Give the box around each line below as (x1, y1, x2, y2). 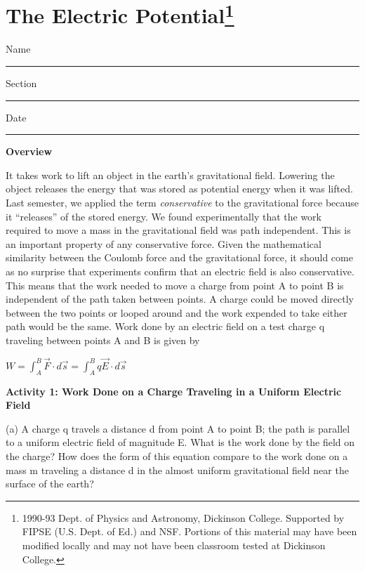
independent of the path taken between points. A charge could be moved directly (6, 291, 354, 306)
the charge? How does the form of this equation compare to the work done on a (6, 448, 348, 463)
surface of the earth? (6, 476, 94, 491)
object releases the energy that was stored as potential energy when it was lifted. (6, 181, 353, 196)
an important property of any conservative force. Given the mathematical (6, 236, 321, 251)
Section (6, 76, 37, 91)
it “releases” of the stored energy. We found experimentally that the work (6, 209, 321, 223)
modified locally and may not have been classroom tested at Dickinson (22, 537, 326, 552)
